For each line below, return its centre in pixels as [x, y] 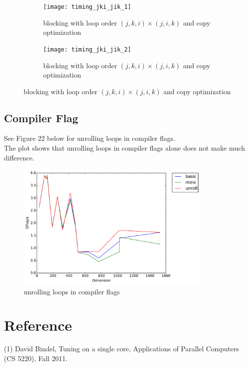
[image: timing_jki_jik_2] [87, 49]
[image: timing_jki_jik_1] [87, 7]
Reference [38, 325]
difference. [19, 157]
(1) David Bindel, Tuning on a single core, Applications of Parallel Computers [122, 349]
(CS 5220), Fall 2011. [36, 358]
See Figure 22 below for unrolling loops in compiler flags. [90, 138]
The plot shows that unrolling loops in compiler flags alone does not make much [124, 148]
